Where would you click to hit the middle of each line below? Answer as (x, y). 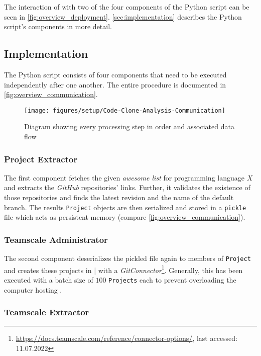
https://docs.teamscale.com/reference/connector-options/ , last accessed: (127, 338)
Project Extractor (41, 159)
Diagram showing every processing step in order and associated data (129, 126)
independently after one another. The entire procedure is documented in (115, 84)
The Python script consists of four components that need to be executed (115, 74)
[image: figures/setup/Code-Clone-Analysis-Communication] (125, 110)
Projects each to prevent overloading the (172, 279)
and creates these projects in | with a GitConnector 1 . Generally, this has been (123, 269)
